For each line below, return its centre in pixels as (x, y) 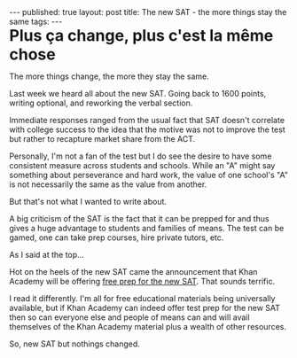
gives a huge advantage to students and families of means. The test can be (147, 228)
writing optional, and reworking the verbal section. (101, 103)
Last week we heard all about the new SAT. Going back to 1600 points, (138, 93)
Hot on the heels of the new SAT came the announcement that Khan (133, 272)
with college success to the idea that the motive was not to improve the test (147, 129)
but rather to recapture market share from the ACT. (102, 139)
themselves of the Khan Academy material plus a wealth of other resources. (148, 327)
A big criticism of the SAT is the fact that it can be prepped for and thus (139, 218)
